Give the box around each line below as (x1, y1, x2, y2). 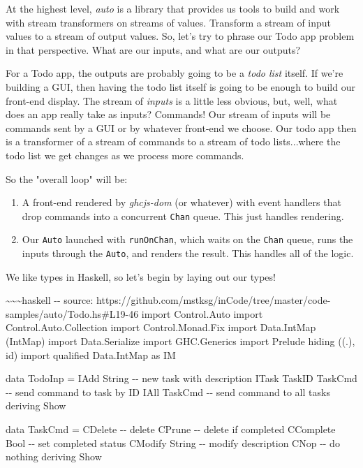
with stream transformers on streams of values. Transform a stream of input (6, 15, 332, 29)
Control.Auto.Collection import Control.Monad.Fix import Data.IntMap (6, 320, 316, 335)
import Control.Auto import (141, 306, 263, 321)
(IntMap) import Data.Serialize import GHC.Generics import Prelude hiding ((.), (6, 334, 355, 349)
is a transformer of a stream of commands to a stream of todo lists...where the (6, 134, 341, 149)
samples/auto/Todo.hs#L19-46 (6, 306, 139, 321)
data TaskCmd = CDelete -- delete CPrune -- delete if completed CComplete (6, 422, 336, 437)
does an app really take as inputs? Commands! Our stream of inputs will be (6, 107, 331, 122)
